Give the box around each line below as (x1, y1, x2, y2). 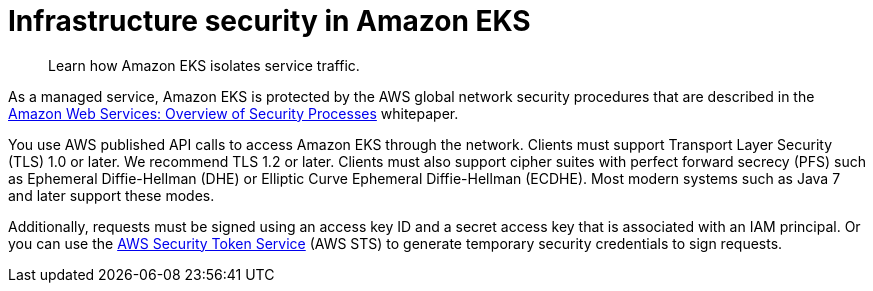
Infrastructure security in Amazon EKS (8, 4, 531, 38)
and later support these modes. (8, 186, 215, 204)
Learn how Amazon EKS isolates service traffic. (48, 56, 360, 74)
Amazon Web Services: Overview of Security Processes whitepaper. (8, 104, 459, 122)
